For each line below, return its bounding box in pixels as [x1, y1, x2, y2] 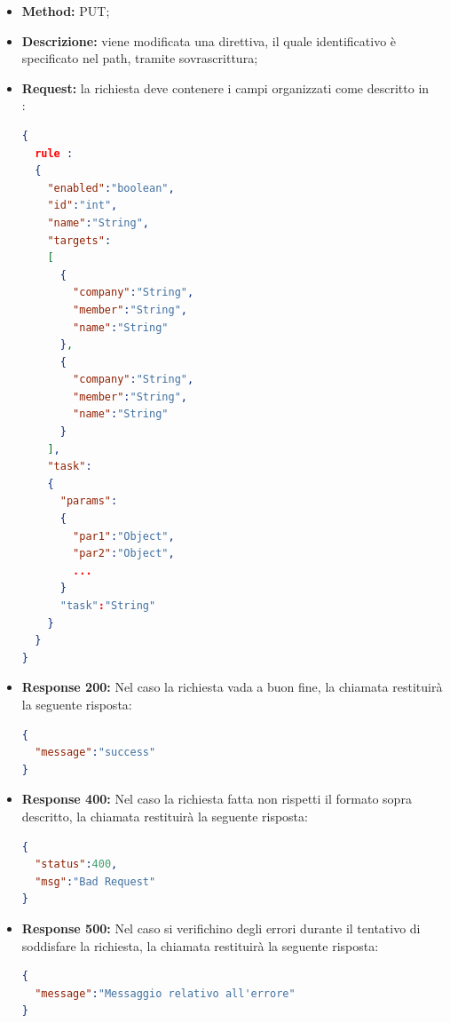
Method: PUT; [21, 2, 110, 20]
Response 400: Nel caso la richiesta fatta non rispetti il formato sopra [21, 789, 412, 808]
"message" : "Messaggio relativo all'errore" [35, 987, 296, 1000]
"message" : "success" [35, 746, 156, 759]
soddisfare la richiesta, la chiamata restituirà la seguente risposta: [21, 936, 379, 955]
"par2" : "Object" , [73, 547, 175, 560]
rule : [35, 147, 74, 160]
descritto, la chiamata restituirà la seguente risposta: [21, 806, 308, 825]
